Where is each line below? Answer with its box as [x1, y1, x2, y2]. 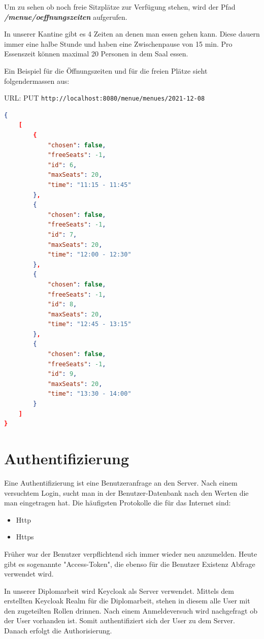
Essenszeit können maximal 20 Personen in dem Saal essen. [4, 48, 188, 59]
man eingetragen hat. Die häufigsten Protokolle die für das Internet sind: [4, 497, 231, 508]
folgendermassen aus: [4, 75, 70, 86]
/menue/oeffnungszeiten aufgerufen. [4, 11, 127, 22]
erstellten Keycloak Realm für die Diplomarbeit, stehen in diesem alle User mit [4, 595, 250, 606]
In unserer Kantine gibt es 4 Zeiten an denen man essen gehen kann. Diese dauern [4, 28, 260, 39]
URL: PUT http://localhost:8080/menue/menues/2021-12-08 [4, 92, 205, 103]
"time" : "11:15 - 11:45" [47, 181, 131, 188]
